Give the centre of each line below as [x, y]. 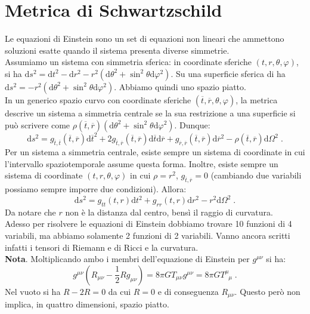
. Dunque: [192, 124]
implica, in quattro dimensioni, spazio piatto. [87, 304]
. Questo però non [267, 291]
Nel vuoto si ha [33, 291]
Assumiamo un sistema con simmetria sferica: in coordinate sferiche [128, 62]
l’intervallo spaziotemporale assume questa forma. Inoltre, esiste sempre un [142, 163]
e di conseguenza [188, 291]
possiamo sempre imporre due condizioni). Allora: [96, 189]
